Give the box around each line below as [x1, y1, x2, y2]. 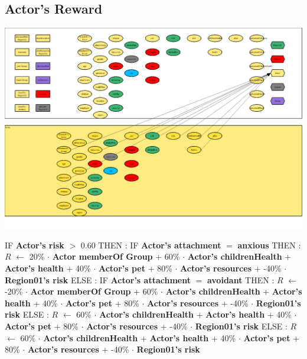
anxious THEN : [237, 238, 301, 251]
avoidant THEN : [207, 273, 275, 286]
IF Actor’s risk [5, 238, 64, 251]
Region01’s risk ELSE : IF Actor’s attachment [5, 273, 191, 286]
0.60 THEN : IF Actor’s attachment [80, 238, 221, 251]
